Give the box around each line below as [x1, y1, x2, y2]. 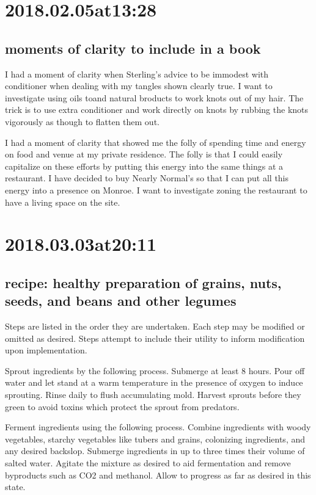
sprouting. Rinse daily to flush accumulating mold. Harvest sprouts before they [5, 388, 301, 401]
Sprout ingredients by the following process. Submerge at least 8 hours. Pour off [5, 364, 305, 377]
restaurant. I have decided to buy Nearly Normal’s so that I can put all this [5, 172, 289, 184]
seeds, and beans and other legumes [5, 291, 237, 310]
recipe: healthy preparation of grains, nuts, [5, 273, 282, 292]
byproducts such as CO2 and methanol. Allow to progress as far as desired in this [5, 468, 311, 481]
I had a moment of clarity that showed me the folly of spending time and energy [5, 135, 306, 148]
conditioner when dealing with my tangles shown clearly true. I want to [5, 79, 273, 92]
